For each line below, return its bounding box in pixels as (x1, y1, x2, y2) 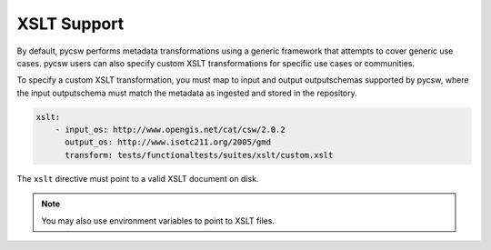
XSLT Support (16, 14, 125, 34)
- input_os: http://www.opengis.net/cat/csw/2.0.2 (55, 125, 286, 135)
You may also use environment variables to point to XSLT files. (41, 215, 275, 226)
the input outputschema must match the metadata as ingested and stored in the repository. (16, 87, 358, 98)
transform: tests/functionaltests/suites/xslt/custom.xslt (65, 150, 334, 160)
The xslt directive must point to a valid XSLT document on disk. (16, 173, 259, 184)
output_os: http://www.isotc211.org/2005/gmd (65, 137, 272, 147)
